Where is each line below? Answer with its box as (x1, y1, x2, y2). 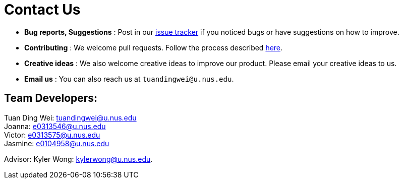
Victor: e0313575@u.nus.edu (4, 130, 100, 139)
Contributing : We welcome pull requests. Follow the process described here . (24, 43, 283, 52)
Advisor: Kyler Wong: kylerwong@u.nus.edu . (4, 154, 153, 163)
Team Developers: (4, 92, 98, 105)
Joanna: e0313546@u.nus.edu (4, 121, 106, 131)
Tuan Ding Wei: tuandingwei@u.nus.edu (4, 113, 137, 122)
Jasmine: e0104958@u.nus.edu (4, 139, 109, 148)
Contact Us (4, 1, 81, 18)
